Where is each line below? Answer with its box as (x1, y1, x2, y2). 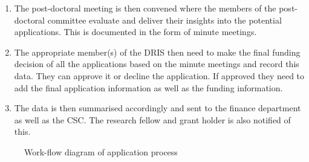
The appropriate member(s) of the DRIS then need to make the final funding (14, 45, 301, 58)
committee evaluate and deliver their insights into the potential (47, 13, 282, 26)
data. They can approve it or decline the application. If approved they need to (14, 69, 305, 82)
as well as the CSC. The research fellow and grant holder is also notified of (14, 113, 291, 126)
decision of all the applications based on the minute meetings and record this (14, 57, 299, 70)
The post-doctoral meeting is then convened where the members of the (14, 2, 276, 14)
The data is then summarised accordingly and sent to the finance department (14, 102, 301, 114)
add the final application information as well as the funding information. (14, 81, 283, 94)
